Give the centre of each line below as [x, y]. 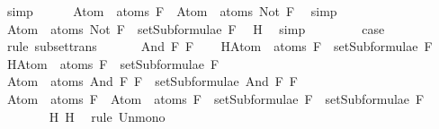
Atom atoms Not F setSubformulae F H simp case [196, 28]
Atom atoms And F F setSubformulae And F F [152, 81]
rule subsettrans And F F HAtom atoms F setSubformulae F [219, 46]
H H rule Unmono [107, 116]
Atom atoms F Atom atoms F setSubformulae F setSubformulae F [215, 98]
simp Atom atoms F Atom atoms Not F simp [172, 11]
